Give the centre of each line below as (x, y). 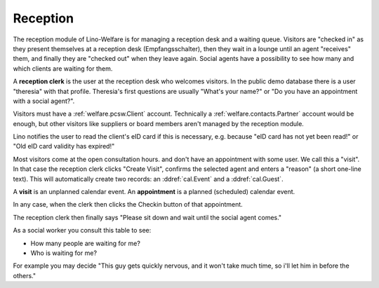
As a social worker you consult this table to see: (82, 231)
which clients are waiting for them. (63, 68)
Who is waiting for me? (64, 253)
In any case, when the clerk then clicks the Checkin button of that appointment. (128, 205)
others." (25, 275)
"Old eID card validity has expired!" (64, 146)
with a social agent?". (44, 101)
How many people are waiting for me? (85, 243)
